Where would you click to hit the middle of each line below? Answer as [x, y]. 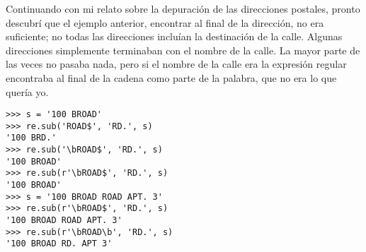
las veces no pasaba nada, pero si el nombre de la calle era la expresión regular [176, 64]
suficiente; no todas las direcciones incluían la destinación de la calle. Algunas [174, 36]
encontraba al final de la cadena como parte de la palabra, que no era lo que [171, 77]
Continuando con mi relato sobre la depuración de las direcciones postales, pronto [183, 8]
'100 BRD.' [31, 138]
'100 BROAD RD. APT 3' [59, 244]
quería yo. [27, 91]
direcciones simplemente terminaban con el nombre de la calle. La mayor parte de [183, 50]
